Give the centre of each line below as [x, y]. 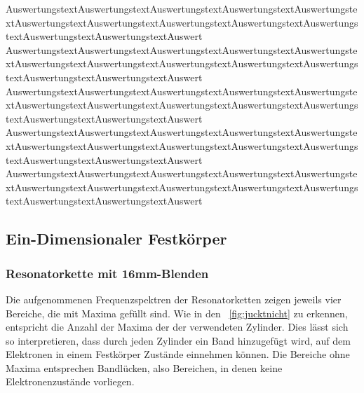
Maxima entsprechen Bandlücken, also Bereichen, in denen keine [144, 367]
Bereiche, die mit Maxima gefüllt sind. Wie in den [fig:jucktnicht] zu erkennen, [177, 313]
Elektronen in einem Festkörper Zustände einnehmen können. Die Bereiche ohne [178, 354]
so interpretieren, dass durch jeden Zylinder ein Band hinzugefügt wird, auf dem [178, 340]
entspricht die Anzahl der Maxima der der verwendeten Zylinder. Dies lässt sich [177, 327]
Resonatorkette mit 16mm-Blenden [107, 273]
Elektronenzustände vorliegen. [70, 381]
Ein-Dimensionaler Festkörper [116, 239]
